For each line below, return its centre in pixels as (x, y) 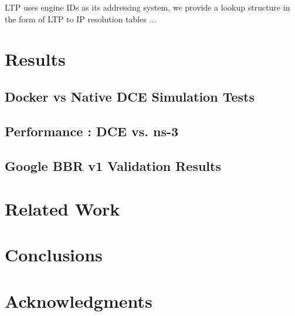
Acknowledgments (79, 300)
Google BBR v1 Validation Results (113, 165)
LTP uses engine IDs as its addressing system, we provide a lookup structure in (147, 7)
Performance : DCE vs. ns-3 (92, 131)
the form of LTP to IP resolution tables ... (81, 19)
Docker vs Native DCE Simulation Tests (130, 96)
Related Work (62, 209)
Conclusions (54, 255)
